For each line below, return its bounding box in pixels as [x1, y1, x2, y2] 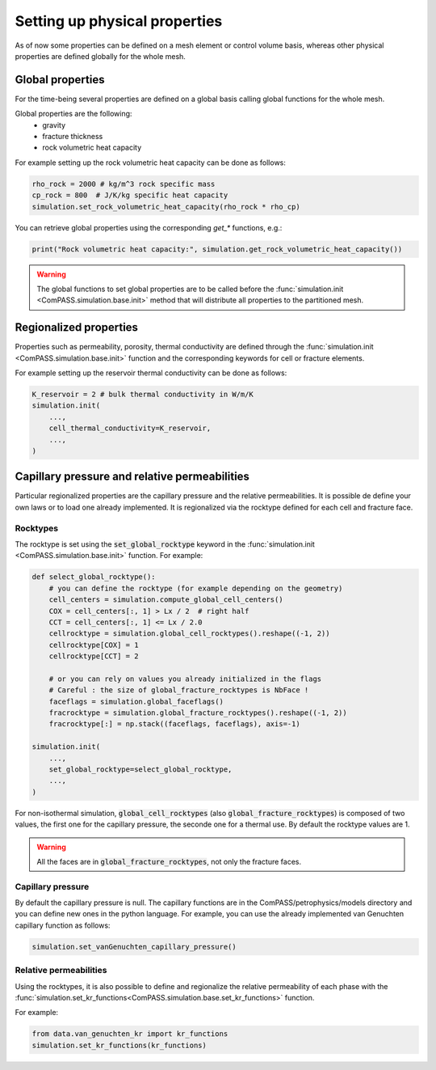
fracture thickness [42, 132, 103, 142]
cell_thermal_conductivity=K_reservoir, [48, 424, 212, 433]
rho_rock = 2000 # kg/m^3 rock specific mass [31, 179, 216, 188]
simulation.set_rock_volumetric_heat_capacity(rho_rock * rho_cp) [31, 202, 300, 211]
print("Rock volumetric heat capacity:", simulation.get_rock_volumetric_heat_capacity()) [31, 244, 403, 254]
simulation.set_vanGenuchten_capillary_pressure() [31, 942, 237, 951]
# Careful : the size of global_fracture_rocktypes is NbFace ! [48, 686, 309, 695]
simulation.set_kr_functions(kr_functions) [31, 1040, 208, 1050]
